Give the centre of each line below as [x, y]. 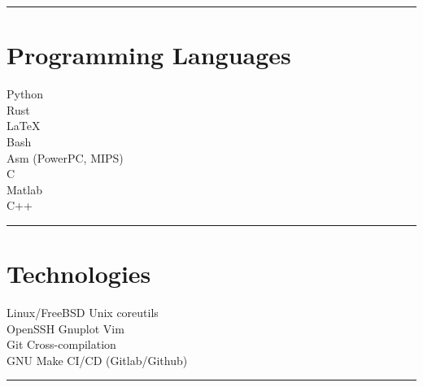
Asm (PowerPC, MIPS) [65, 157]
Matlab [24, 189]
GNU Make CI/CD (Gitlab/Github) [97, 360]
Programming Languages [149, 55]
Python [25, 94]
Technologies [79, 274]
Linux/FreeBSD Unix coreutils [83, 312]
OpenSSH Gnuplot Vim [65, 328]
